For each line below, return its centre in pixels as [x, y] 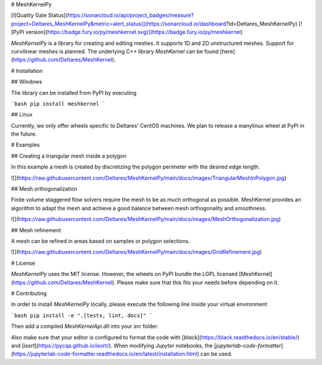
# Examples [25, 145]
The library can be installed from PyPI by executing [74, 93]
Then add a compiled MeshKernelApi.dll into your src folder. [85, 326]
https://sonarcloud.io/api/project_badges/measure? [131, 16]
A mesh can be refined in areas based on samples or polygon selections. [100, 241]
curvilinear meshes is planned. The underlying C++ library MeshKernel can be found [115, 51]
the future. [24, 134]
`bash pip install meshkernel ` [58, 104]
